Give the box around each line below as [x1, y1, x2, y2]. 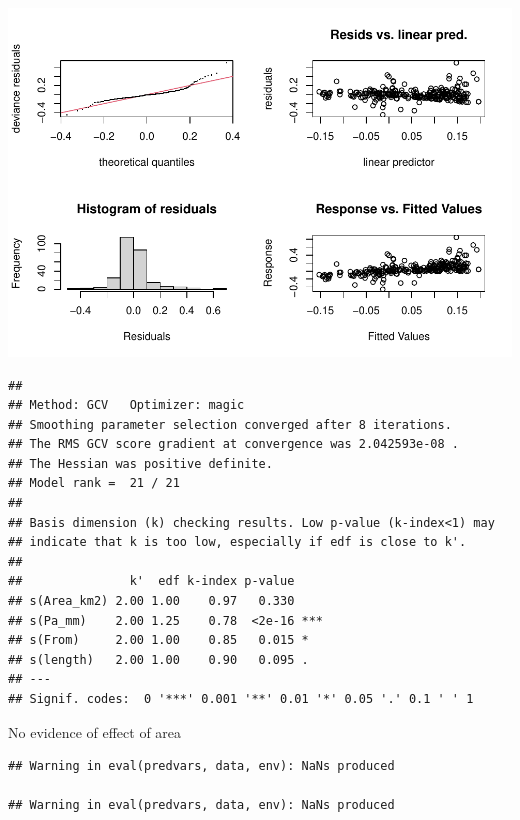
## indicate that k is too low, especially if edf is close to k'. [8, 535, 467, 550]
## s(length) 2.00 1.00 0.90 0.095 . [8, 652, 309, 667]
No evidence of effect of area [8, 721, 182, 742]
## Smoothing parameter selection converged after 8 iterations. [8, 417, 452, 432]
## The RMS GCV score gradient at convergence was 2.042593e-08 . [8, 437, 460, 452]
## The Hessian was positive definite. [8, 456, 273, 471]
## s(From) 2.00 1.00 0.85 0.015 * [8, 633, 309, 648]
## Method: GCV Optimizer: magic [8, 398, 245, 413]
